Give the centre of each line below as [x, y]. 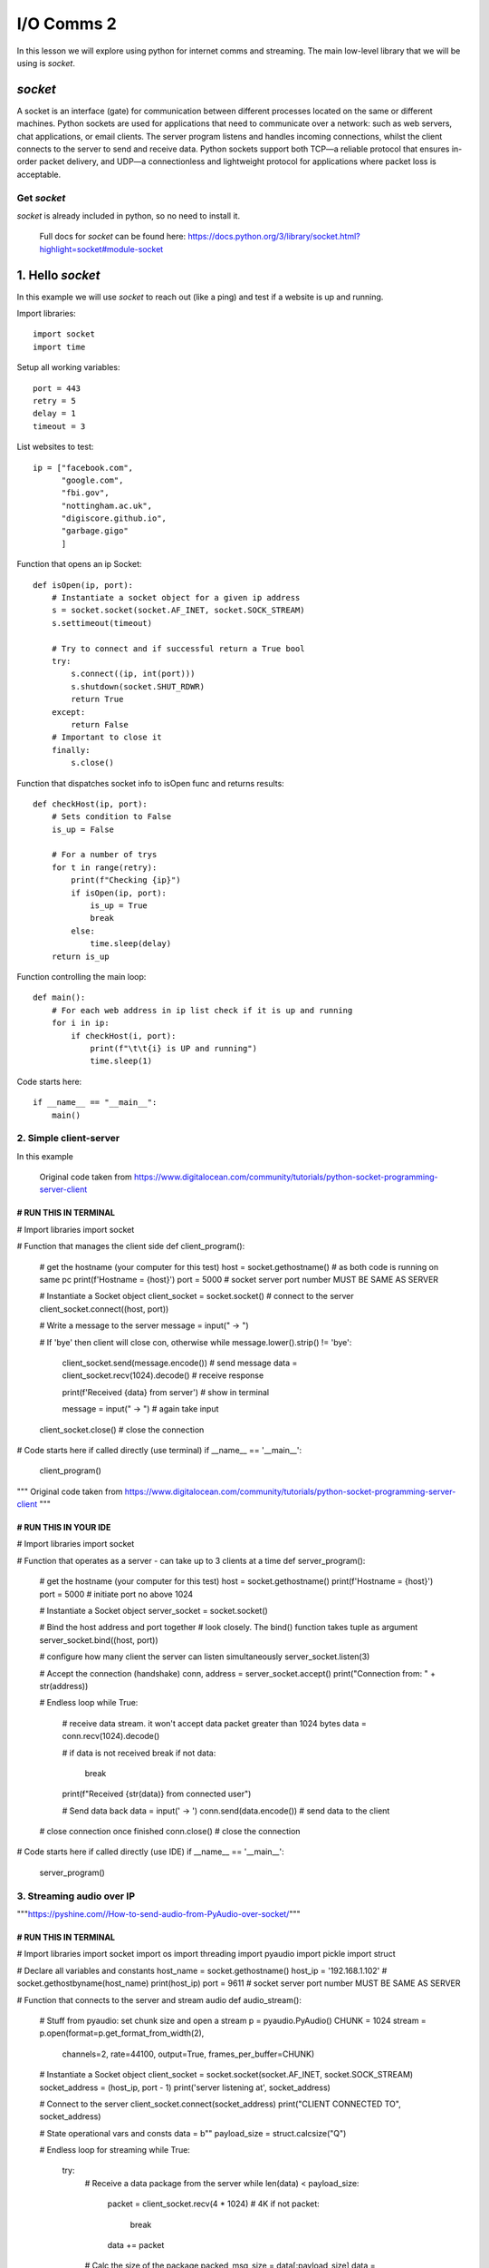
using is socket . [46, 63]
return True [97, 699]
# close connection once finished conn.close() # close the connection [170, 1832]
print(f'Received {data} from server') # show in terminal [166, 1392]
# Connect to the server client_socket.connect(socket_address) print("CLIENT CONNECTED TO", [221, 2104]
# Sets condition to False [111, 817]
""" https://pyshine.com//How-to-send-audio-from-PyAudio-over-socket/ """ [158, 1914]
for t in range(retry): [104, 867]
